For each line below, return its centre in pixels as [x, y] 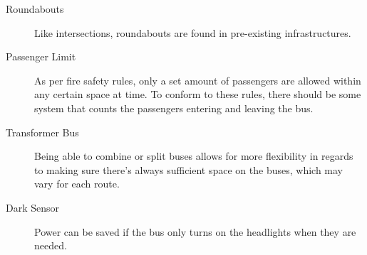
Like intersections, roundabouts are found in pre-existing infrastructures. [193, 32]
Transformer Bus [42, 132]
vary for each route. [77, 184]
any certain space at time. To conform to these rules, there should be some [198, 94]
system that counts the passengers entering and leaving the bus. [174, 108]
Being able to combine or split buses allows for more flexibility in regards [194, 156]
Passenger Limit [41, 56]
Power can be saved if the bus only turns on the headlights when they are [195, 231]
